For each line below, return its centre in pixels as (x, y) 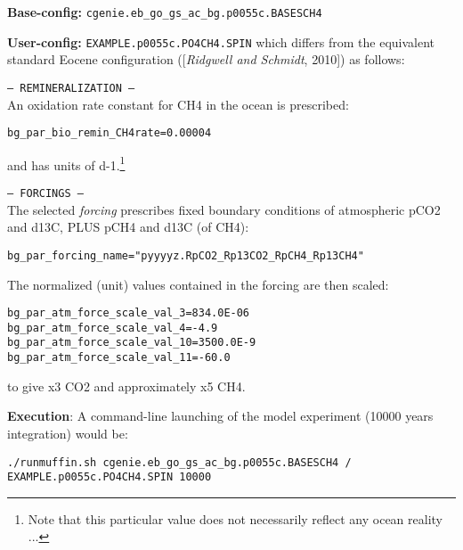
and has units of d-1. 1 (66, 163)
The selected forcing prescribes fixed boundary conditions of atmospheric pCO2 (224, 209)
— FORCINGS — (45, 194)
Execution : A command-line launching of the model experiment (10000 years (220, 416)
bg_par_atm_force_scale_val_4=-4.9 (113, 328)
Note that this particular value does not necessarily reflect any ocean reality (236, 518)
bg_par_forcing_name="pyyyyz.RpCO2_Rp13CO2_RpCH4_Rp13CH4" (186, 255)
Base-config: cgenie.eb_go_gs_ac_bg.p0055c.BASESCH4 (165, 12)
